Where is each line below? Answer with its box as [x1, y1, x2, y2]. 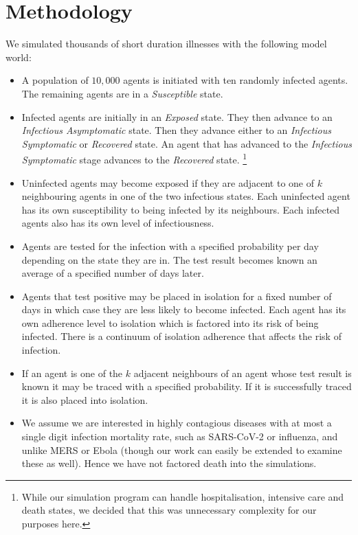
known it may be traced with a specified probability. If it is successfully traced [21, 379, 352, 394]
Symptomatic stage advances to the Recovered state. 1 [21, 150, 247, 166]
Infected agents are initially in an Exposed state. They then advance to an [21, 109, 333, 124]
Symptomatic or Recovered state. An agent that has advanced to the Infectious [21, 136, 352, 150]
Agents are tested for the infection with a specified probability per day [21, 238, 319, 253]
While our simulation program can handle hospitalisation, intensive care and [21, 489, 344, 503]
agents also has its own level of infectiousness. [21, 216, 214, 230]
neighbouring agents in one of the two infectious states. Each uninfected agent [21, 189, 350, 203]
